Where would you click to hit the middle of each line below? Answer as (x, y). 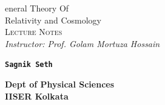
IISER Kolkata (37, 96)
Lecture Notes (34, 32)
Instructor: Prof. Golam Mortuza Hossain (82, 43)
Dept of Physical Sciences (60, 84)
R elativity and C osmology (53, 20)
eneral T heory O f (37, 8)
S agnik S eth (29, 65)
